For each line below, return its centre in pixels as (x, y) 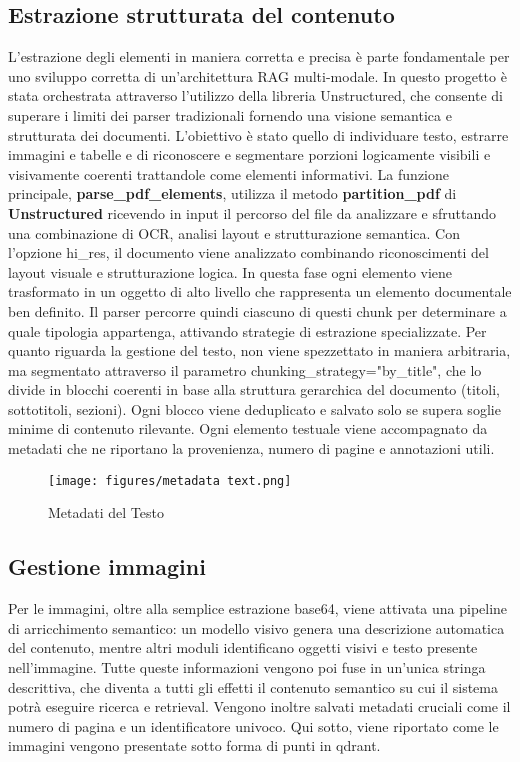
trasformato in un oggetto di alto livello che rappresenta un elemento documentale (260, 291)
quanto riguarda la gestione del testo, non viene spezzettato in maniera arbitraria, (259, 350)
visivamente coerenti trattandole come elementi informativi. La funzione (228, 173)
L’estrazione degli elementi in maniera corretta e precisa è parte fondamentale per (259, 56)
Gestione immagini (107, 566)
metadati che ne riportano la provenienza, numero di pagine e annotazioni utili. (251, 448)
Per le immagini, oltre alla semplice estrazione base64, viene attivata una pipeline (258, 608)
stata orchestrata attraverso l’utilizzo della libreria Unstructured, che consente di (255, 95)
